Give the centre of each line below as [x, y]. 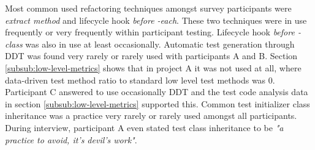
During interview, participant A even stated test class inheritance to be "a [144, 127]
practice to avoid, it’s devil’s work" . [71, 139]
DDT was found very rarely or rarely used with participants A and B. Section [151, 56]
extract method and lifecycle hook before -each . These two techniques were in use [156, 20]
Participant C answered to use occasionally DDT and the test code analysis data [157, 92]
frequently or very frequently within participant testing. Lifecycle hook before [150, 32]
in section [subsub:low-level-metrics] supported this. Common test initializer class [157, 103]
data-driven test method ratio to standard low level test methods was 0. [140, 80]
